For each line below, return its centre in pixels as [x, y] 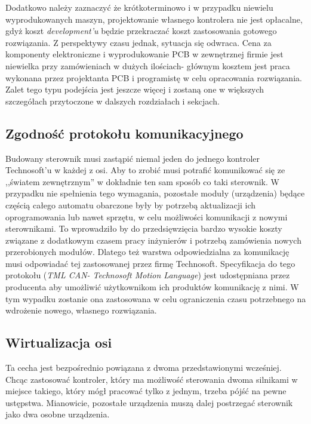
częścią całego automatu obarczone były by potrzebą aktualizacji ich [131, 205]
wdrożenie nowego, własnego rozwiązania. [81, 310]
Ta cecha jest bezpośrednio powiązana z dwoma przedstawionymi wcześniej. [144, 368]
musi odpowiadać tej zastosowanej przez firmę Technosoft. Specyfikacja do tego [150, 263]
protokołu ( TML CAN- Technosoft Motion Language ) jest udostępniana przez [148, 275]
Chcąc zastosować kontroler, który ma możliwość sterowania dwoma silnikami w [152, 379]
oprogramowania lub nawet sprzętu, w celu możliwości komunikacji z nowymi [147, 216]
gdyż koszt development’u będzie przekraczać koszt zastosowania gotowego [141, 31]
